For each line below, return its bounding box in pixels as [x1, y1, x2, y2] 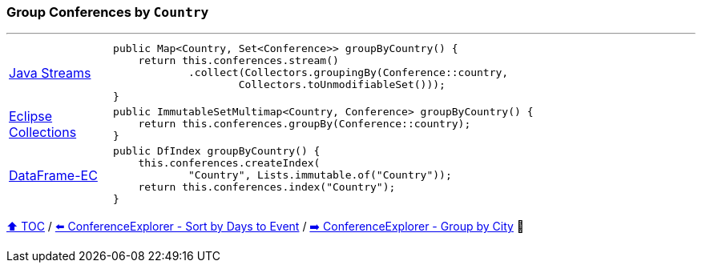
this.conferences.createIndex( [138, 157, 321, 170]
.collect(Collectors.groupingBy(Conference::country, [188, 66, 509, 79]
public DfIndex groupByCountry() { [113, 145, 321, 158]
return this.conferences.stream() [138, 54, 339, 67]
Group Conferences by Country [6, 4, 209, 20]
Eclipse [9, 107, 53, 124]
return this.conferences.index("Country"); [138, 181, 396, 194]
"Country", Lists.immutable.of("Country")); [188, 169, 452, 182]
